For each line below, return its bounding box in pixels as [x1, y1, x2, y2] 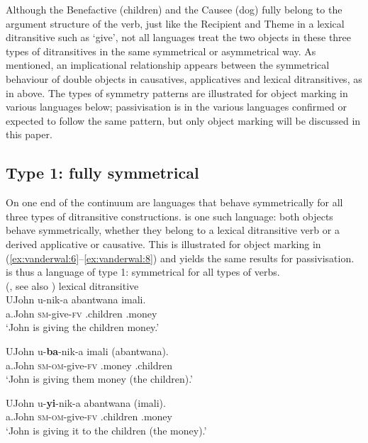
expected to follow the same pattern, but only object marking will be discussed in [6, 113, 361, 128]
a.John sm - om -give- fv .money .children [6, 357, 172, 372]
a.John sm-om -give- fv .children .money [6, 409, 172, 424]
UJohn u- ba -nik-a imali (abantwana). [6, 344, 169, 359]
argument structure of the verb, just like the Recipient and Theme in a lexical [6, 16, 345, 30]
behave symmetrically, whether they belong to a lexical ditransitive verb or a [6, 223, 340, 237]
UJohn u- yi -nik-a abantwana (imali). [6, 395, 166, 410]
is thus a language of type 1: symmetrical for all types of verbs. [6, 264, 280, 279]
